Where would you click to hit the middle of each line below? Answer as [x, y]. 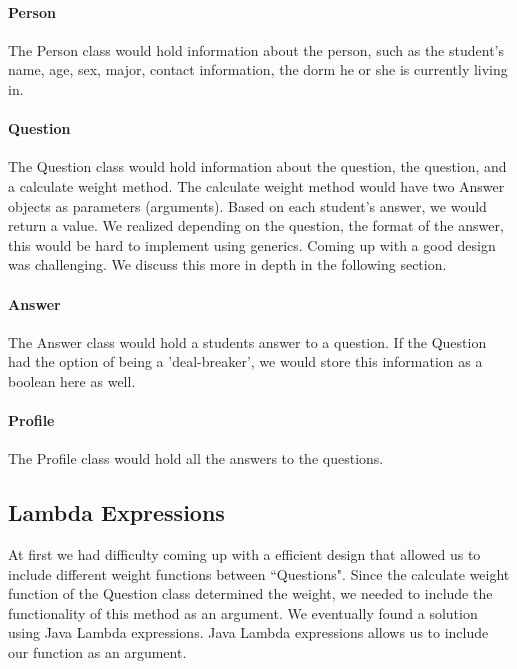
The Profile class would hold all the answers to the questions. [196, 458]
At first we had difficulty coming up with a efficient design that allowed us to [244, 554]
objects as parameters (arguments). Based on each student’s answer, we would [247, 205]
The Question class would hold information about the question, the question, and [257, 166]
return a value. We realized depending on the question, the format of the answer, [256, 225]
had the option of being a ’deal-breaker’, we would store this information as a [245, 361]
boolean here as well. [72, 380]
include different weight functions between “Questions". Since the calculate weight [259, 573]
